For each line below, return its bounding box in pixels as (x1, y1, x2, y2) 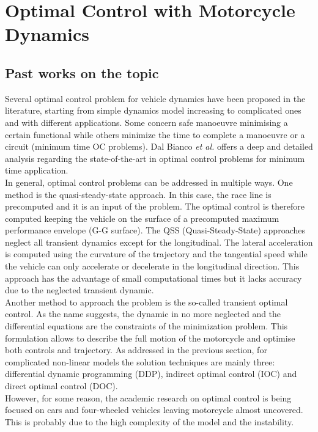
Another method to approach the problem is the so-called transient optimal (5, 295, 288, 308)
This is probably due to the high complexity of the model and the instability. (5, 415, 294, 428)
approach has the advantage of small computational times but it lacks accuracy (5, 271, 302, 284)
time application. (5, 164, 68, 177)
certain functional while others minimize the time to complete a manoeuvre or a (5, 128, 305, 141)
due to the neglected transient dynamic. (5, 284, 154, 296)
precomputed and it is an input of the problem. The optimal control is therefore (5, 200, 305, 213)
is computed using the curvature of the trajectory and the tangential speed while (5, 247, 308, 260)
